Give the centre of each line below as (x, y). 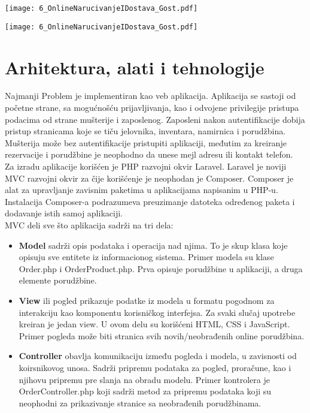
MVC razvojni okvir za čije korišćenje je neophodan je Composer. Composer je (149, 178)
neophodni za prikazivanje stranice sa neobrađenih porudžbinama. (140, 403)
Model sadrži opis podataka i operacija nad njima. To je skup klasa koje (153, 245)
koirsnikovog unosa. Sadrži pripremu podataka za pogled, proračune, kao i (155, 367)
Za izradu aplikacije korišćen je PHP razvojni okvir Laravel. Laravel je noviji (146, 166)
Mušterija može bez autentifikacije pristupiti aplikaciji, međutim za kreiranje (146, 142)
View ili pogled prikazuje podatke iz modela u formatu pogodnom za (147, 300)
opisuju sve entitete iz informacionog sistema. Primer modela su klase (146, 257)
